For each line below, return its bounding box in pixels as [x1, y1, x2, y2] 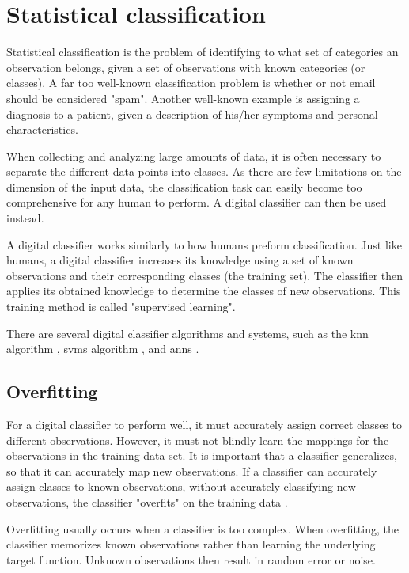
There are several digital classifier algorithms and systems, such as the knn [6, 324, 369, 341]
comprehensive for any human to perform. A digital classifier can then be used [6, 194, 387, 211]
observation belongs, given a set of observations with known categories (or [6, 59, 365, 75]
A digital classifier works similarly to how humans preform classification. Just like [6, 236, 402, 252]
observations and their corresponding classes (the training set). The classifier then [6, 267, 403, 283]
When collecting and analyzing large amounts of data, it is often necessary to [6, 147, 381, 164]
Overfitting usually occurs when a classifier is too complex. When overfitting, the [6, 520, 399, 537]
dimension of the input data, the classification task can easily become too [6, 178, 362, 195]
